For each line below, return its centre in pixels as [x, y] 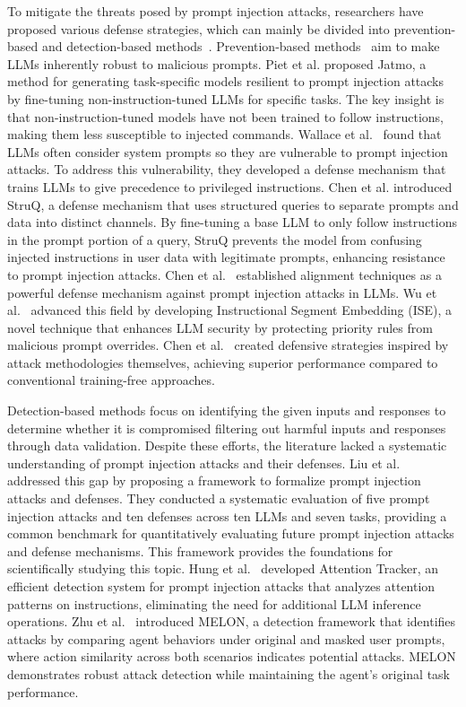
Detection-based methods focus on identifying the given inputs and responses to [227, 410]
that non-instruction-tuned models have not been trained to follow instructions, [225, 116]
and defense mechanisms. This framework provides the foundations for [200, 550]
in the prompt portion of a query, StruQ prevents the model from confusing [215, 239]
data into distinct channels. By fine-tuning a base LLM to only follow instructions [232, 222]
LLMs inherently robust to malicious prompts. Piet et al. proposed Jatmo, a [217, 63]
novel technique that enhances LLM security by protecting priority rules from [220, 327]
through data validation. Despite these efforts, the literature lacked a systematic [227, 445]
